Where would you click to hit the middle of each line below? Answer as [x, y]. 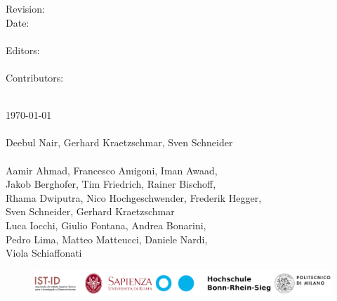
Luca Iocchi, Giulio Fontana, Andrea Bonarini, [106, 225]
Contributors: [35, 77]
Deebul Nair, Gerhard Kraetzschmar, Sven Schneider [119, 142]
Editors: [23, 50]
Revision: [25, 8]
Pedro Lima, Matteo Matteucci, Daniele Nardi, [107, 239]
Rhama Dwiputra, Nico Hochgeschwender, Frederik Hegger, [134, 197]
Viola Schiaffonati [44, 253]
